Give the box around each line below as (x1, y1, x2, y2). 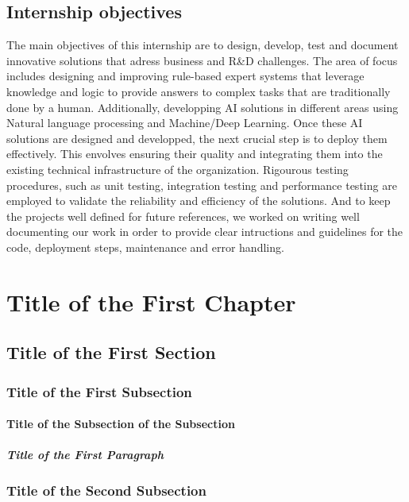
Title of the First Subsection (6, 381, 192, 401)
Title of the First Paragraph (6, 446, 164, 463)
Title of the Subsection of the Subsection (6, 415, 235, 432)
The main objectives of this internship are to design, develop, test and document (6, 37, 399, 53)
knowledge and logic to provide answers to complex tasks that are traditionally (6, 83, 391, 99)
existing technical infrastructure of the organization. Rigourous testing (6, 160, 349, 177)
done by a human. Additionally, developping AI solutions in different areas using (6, 98, 399, 115)
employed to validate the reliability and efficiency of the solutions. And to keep (6, 192, 391, 209)
